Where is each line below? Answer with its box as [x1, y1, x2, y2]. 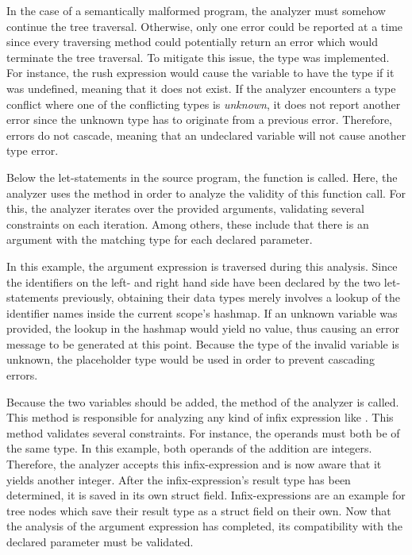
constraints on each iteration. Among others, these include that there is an [6, 215, 369, 232]
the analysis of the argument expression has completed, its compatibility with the [6, 518, 403, 534]
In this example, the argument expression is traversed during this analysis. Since [6, 257, 398, 274]
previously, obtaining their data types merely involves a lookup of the [62, 289, 400, 306]
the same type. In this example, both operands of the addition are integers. [6, 440, 372, 457]
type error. [6, 142, 59, 159]
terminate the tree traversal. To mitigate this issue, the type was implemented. [6, 48, 390, 65]
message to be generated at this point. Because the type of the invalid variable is [6, 335, 399, 352]
